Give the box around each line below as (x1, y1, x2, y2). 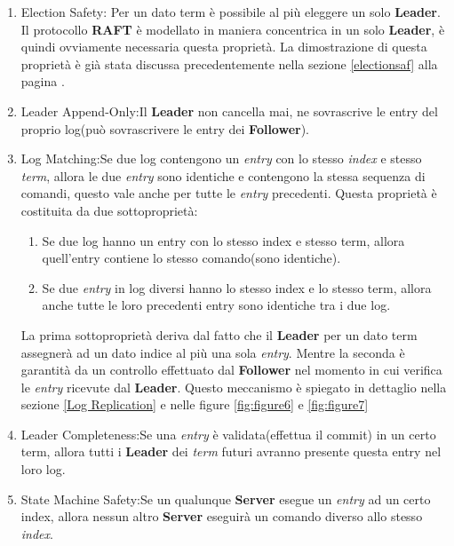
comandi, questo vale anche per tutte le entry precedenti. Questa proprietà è (20, 184, 437, 202)
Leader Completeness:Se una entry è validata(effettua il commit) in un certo (20, 424, 436, 443)
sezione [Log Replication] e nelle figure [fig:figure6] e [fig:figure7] (20, 395, 369, 414)
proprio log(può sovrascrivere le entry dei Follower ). (20, 119, 310, 138)
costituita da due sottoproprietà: (20, 201, 198, 219)
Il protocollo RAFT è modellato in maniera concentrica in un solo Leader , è (20, 20, 445, 38)
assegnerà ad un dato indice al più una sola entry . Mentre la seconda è (20, 343, 405, 361)
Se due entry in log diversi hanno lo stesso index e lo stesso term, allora (42, 278, 432, 297)
